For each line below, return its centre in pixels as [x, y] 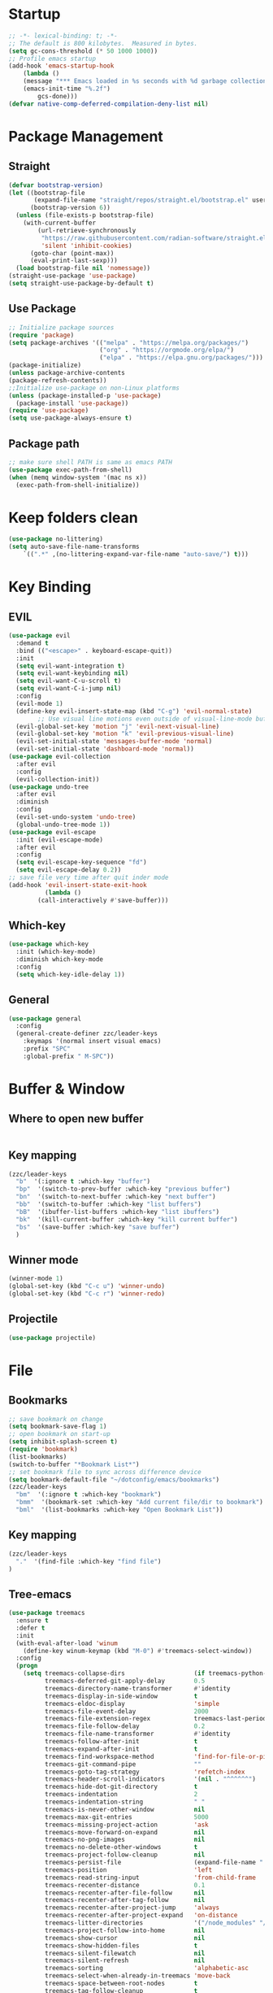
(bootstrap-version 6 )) [70, 208]
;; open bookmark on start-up [60, 1434]
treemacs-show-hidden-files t [121, 1945]
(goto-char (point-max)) [72, 253]
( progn [27, 1666]
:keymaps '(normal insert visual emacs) [92, 1042]
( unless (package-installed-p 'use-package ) [85, 395]
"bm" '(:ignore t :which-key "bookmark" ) [89, 1495]
